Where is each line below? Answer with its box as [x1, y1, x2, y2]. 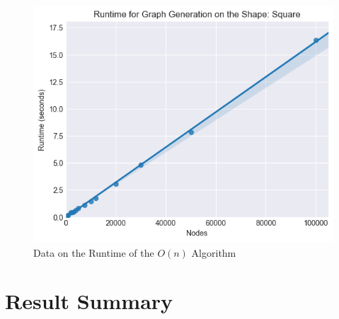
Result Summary [5, 286, 173, 315]
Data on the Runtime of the [33, 245, 154, 260]
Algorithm [191, 245, 236, 260]
